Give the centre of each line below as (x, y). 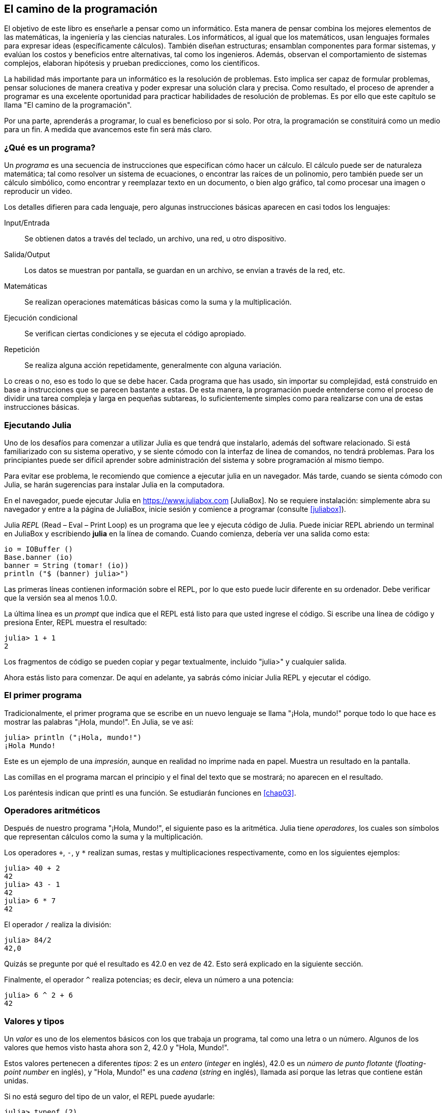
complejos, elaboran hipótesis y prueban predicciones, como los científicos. (132, 63)
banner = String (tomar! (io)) (67, 565)
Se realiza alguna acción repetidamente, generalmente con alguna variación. (153, 365)
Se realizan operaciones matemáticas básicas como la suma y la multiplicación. (158, 302)
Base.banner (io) (38, 557)
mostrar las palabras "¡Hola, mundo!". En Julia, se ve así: (99, 722)
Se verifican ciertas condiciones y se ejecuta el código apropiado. (135, 334)
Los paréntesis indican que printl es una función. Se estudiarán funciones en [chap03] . (150, 793)
